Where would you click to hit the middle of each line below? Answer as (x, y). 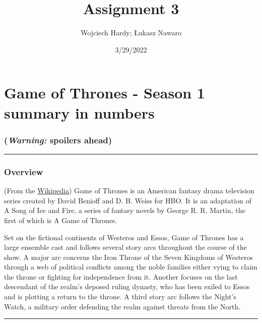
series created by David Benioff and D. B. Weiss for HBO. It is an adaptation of (128, 200)
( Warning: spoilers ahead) (58, 140)
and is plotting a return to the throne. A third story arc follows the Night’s (120, 297)
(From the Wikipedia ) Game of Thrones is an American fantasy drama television (129, 191)
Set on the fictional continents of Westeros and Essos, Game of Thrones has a (124, 237)
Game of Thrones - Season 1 (105, 93)
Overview (24, 171)
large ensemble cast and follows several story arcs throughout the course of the (125, 247)
